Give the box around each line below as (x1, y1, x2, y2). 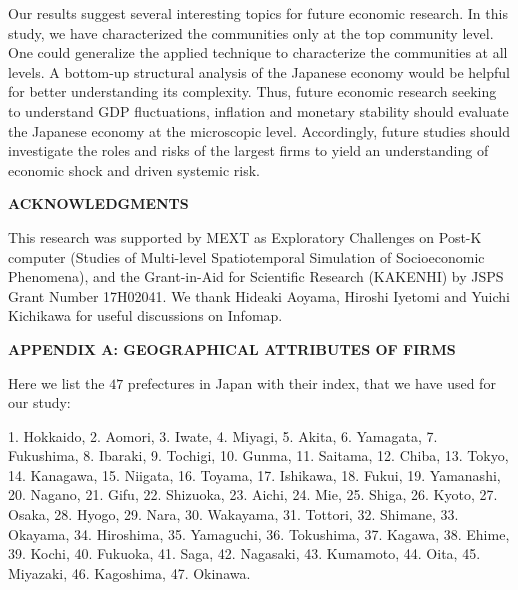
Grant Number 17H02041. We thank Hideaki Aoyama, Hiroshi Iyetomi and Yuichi (8, 285, 510, 306)
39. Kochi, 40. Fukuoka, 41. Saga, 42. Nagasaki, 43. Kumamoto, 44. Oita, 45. (8, 543, 481, 564)
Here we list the (8, 372, 105, 393)
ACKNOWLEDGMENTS (8, 193, 189, 214)
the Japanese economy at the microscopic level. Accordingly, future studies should (8, 120, 510, 141)
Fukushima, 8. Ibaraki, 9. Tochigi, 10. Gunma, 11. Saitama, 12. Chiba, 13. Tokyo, (8, 445, 509, 466)
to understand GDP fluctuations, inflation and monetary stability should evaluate (8, 100, 509, 121)
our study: (8, 392, 71, 413)
